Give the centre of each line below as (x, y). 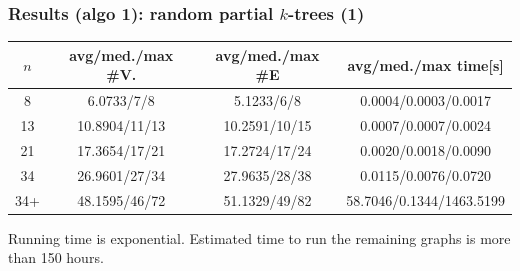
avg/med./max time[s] (425, 64)
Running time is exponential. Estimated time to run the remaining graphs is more (259, 237)
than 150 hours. (56, 257)
